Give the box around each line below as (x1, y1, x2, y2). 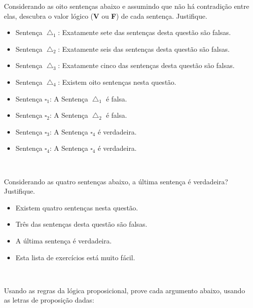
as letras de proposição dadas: (4, 295, 94, 305)
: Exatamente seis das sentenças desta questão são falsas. (58, 43, 230, 54)
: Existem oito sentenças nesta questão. (58, 76, 177, 87)
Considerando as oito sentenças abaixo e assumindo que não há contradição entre (4, 1, 250, 11)
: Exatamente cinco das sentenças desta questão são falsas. (58, 60, 235, 70)
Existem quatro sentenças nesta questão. (15, 202, 138, 212)
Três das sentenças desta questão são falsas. (15, 219, 147, 229)
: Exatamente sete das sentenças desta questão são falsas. (58, 27, 231, 37)
